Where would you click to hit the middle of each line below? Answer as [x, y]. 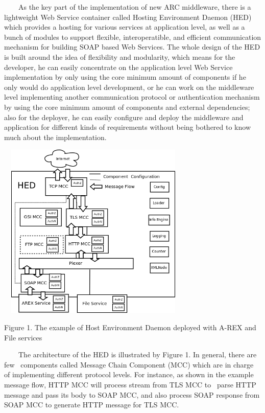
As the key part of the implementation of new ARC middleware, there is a [135, 7]
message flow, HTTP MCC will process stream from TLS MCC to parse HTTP [130, 384]
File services [23, 337]
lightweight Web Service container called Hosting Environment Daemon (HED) [128, 17]
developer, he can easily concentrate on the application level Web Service [118, 67]
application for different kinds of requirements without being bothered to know [128, 127]
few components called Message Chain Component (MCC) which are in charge [129, 364]
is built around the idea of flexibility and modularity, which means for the [120, 56]
